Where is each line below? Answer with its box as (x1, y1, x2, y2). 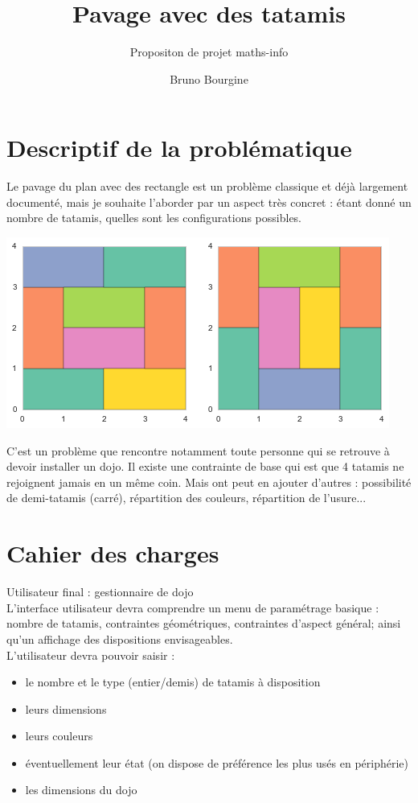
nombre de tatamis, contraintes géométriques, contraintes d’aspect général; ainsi (6, 615, 401, 632)
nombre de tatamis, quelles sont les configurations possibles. (6, 209, 302, 226)
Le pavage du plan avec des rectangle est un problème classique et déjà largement (6, 178, 408, 195)
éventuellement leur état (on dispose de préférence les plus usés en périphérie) (25, 754, 409, 771)
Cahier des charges (6, 537, 219, 570)
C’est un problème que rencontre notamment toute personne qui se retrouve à (6, 442, 390, 459)
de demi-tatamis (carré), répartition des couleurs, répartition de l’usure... (6, 489, 367, 506)
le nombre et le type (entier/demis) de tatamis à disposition (25, 673, 321, 690)
